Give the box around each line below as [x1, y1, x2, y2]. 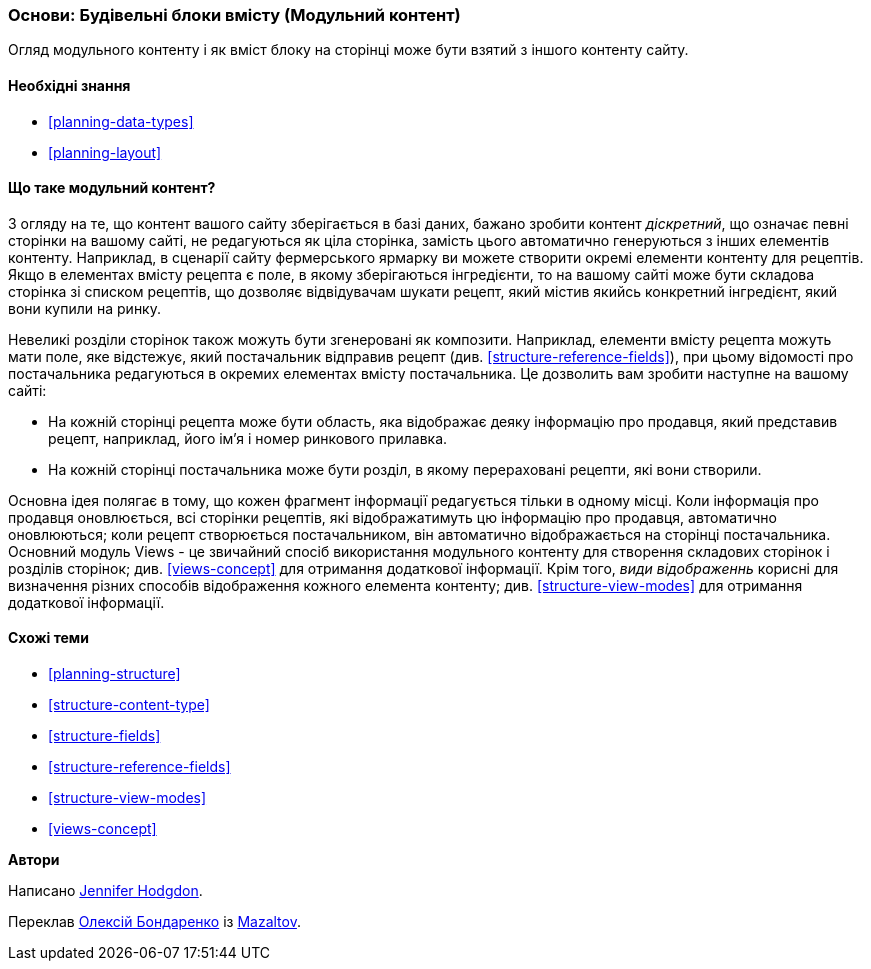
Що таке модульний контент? [8, 179, 216, 197]
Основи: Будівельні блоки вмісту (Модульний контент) [8, 5, 461, 25]
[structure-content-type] [48, 696, 210, 714]
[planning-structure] [48, 665, 181, 683]
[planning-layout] [48, 143, 162, 161]
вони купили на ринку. [8, 299, 161, 317]
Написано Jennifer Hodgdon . [8, 882, 203, 900]
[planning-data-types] [48, 112, 194, 130]
